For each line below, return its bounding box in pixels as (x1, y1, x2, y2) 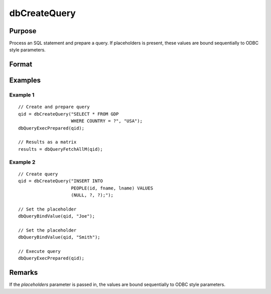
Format (9, 60, 33, 69)
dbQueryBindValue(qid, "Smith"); (18, 234, 100, 240)
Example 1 (9, 91, 35, 99)
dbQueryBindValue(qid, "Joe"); (18, 214, 95, 219)
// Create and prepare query (18, 104, 90, 110)
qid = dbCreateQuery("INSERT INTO (18, 178, 103, 184)
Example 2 (9, 158, 36, 165)
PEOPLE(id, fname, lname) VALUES (71, 185, 153, 191)
